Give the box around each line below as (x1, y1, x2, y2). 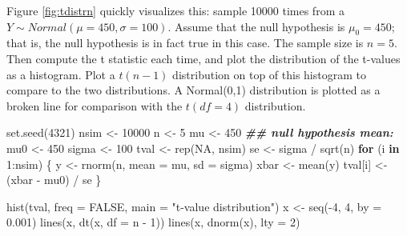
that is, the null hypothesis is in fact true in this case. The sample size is (6, 34, 364, 51)
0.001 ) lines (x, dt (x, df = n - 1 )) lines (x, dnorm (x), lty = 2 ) (6, 214, 300, 230)
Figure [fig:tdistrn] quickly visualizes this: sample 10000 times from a (6, 2, 345, 18)
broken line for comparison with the (6, 97, 183, 114)
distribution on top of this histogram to (172, 66, 366, 82)
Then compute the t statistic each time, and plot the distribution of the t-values (6, 50, 401, 66)
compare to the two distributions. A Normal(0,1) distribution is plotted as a (6, 82, 381, 98)
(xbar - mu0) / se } (6, 171, 102, 188)
